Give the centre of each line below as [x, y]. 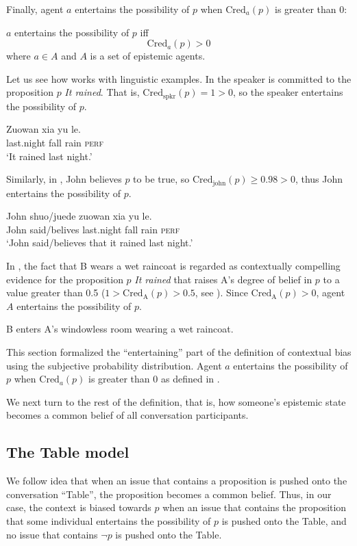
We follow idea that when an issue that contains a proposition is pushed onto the [177, 481]
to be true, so [161, 179]
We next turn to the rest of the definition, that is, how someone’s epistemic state [176, 401]
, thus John [319, 179]
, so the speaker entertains [288, 92]
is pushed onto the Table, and [284, 520]
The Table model [68, 452]
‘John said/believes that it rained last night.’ [100, 243]
